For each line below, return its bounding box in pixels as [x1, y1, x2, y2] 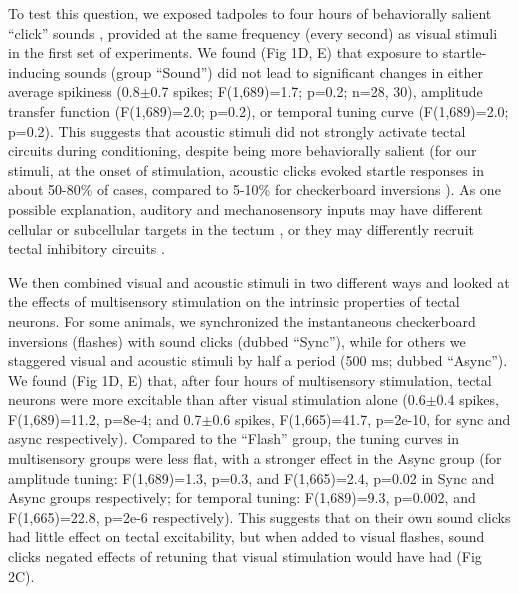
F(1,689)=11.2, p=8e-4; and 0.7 [8, 408, 202, 429]
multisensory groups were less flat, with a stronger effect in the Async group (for [8, 448, 502, 469]
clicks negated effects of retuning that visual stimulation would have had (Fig [8, 546, 482, 567]
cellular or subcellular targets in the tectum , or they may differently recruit [8, 218, 474, 239]
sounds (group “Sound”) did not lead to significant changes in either [64, 61, 483, 82]
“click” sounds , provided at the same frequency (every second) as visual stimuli [8, 22, 498, 43]
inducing [8, 61, 61, 82]
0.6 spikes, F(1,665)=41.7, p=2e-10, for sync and [212, 408, 511, 429]
